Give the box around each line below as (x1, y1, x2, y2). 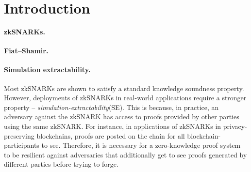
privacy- (223, 121, 247, 131)
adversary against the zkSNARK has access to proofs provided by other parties (4, 111, 239, 122)
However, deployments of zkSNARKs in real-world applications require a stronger (4, 93, 247, 103)
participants (4, 140, 39, 150)
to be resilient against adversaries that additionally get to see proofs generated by (4, 149, 247, 159)
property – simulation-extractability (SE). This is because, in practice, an (4, 102, 219, 112)
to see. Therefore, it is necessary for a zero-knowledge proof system (41, 140, 241, 150)
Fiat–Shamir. (4, 46, 49, 56)
